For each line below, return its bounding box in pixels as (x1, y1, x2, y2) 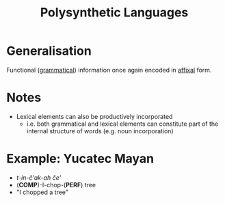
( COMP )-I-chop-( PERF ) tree (16, 180, 96, 189)
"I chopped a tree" (16, 188, 69, 196)
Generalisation (6, 43, 92, 59)
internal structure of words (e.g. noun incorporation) (26, 126, 174, 135)
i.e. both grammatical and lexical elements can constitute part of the (26, 120, 219, 128)
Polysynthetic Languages (40, 5, 189, 21)
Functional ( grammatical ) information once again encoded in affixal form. (6, 66, 212, 74)
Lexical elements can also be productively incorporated (16, 112, 173, 120)
